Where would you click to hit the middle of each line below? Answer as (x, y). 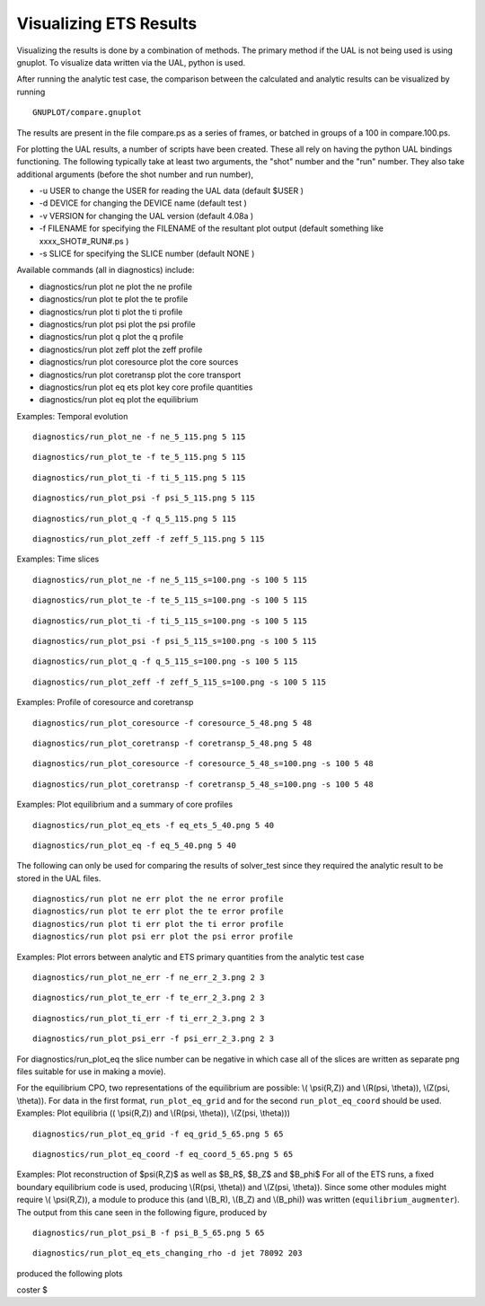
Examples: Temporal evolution (72, 416)
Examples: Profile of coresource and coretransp (105, 702)
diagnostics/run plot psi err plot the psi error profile (163, 937)
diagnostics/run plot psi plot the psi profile (118, 324)
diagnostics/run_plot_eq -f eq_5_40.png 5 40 (135, 845)
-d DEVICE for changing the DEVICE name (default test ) (143, 203)
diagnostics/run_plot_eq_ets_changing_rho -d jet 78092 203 (168, 1253)
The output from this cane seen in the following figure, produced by (142, 1212)
